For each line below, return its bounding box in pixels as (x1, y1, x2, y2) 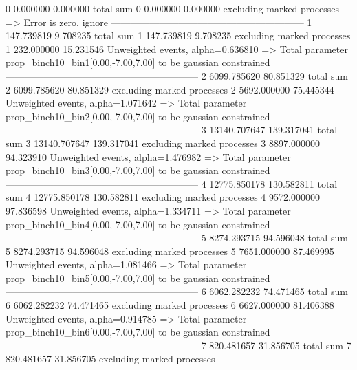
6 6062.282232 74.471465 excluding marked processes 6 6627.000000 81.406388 (6, 298, 334, 312)
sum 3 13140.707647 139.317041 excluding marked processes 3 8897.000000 (6, 135, 320, 150)
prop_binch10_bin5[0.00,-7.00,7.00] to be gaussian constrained (6, 270, 270, 285)
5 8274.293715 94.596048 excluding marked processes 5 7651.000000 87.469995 (6, 243, 334, 258)
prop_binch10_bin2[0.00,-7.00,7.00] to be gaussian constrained (6, 109, 270, 123)
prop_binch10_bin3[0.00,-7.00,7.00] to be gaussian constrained (6, 163, 270, 177)
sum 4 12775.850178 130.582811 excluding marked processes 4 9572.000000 (6, 190, 320, 204)
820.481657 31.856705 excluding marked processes (6, 351, 215, 366)
